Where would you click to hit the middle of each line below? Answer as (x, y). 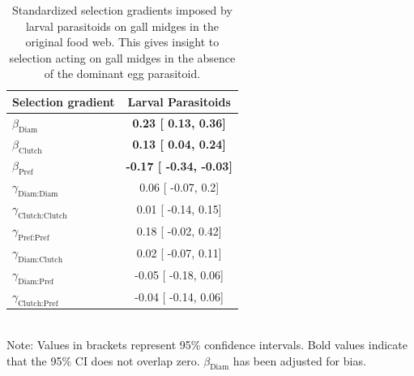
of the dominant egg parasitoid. (122, 73)
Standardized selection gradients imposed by (122, 10)
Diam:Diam (38, 194)
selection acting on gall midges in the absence (122, 57)
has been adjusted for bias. (299, 360)
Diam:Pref (36, 281)
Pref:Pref (34, 238)
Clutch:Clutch (43, 216)
